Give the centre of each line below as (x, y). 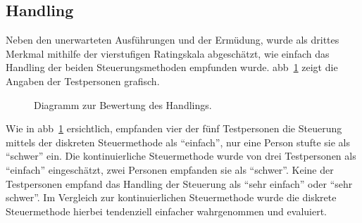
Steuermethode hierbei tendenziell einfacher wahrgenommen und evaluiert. (166, 211)
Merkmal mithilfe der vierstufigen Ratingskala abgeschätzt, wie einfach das (168, 53)
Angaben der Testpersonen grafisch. (83, 81)
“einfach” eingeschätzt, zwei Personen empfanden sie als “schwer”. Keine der (170, 169)
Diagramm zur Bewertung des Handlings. (123, 104)
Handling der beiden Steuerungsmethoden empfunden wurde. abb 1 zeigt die (172, 67)
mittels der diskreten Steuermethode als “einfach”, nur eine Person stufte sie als (178, 142)
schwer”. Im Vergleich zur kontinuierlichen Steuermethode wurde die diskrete (171, 197)
